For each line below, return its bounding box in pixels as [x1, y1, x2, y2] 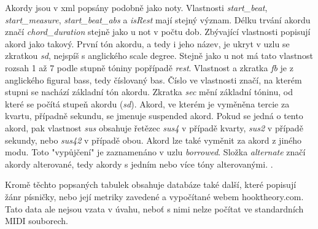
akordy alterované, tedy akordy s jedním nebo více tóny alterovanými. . [5, 157, 273, 170]
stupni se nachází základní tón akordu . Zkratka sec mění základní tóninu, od [5, 85, 293, 98]
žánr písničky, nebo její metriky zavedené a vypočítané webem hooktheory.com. [5, 190, 304, 203]
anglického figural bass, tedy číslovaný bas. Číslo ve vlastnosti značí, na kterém [5, 73, 302, 86]
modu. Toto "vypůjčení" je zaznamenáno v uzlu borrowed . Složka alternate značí [5, 146, 306, 158]
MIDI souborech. [5, 214, 68, 227]
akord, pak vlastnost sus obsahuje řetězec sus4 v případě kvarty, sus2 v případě [5, 121, 303, 134]
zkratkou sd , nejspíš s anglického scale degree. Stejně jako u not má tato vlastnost [5, 49, 313, 62]
